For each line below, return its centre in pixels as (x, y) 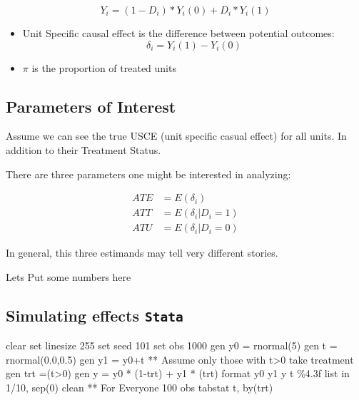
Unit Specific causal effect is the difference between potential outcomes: (178, 33)
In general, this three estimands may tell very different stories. (142, 253)
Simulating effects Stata (95, 315)
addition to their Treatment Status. (84, 149)
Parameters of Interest (91, 106)
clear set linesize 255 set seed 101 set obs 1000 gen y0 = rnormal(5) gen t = (172, 345)
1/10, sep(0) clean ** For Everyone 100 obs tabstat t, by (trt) (140, 388)
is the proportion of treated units (104, 67)
